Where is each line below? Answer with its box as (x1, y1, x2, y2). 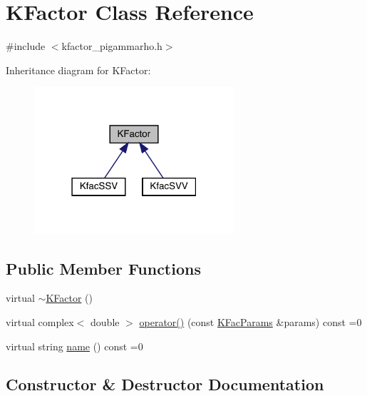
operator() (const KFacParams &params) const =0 (139, 314, 362, 329)
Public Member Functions (6, 257, 201, 279)
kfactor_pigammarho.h (61, 39, 162, 54)
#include (6, 39, 46, 54)
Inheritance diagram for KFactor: (6, 62, 151, 77)
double (91, 314, 120, 329)
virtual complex (6, 314, 74, 329)
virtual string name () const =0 (6, 338, 143, 353)
